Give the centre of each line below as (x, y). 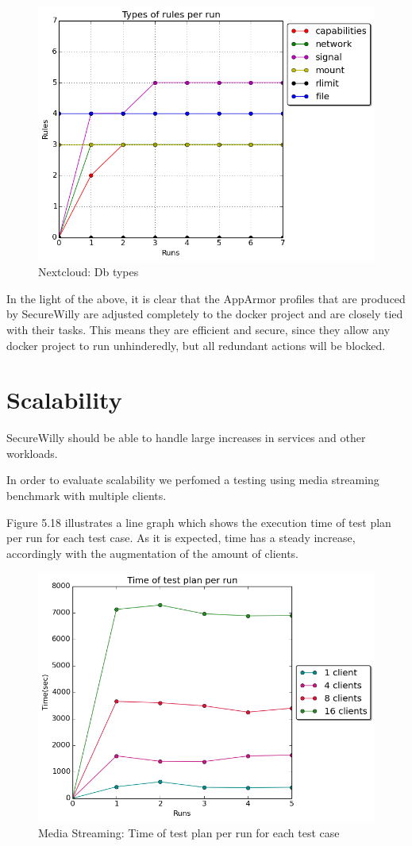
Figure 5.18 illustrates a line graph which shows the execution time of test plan (199, 522)
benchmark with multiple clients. (87, 496)
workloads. (32, 453)
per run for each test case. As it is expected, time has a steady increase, (181, 538)
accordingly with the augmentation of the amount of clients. (153, 553)
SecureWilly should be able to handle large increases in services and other (186, 438)
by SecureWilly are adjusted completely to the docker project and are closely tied (205, 314)
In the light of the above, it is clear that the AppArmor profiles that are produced (206, 298)
